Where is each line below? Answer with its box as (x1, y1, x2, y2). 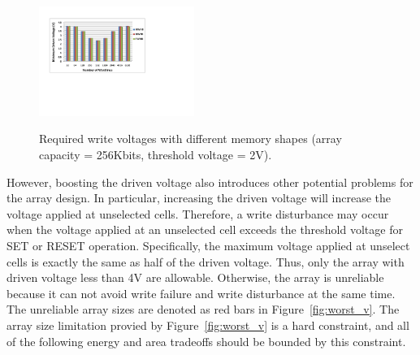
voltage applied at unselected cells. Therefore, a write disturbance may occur (6, 205, 389, 222)
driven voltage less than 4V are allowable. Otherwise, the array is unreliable (6, 269, 384, 286)
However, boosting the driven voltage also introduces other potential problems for (6, 173, 414, 190)
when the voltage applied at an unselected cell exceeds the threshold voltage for (6, 221, 403, 238)
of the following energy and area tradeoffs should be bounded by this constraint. (6, 332, 406, 349)
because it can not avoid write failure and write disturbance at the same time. (6, 284, 396, 301)
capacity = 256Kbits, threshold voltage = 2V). (39, 146, 272, 163)
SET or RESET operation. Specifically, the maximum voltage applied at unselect (6, 237, 410, 253)
